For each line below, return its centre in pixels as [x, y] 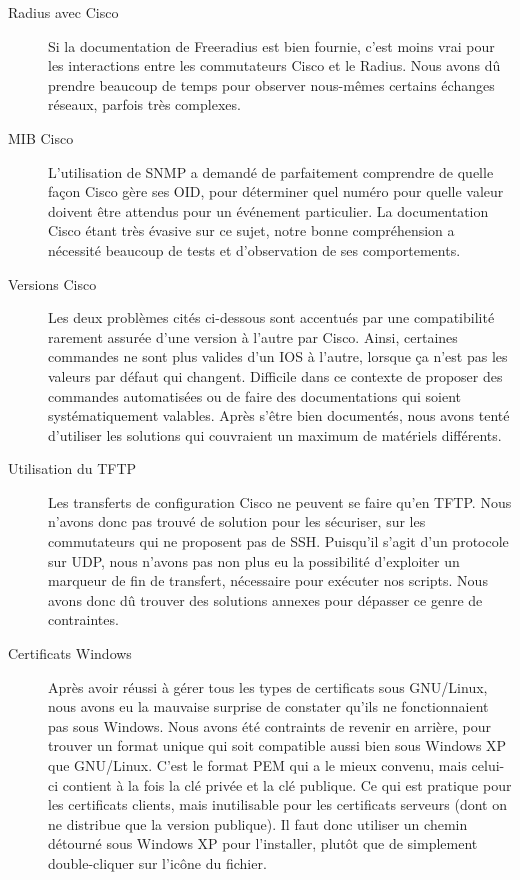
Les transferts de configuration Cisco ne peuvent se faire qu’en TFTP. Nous [280, 501]
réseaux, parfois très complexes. [144, 104]
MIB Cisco [41, 137]
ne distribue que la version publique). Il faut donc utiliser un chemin [258, 823]
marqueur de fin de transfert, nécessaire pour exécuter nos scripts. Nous [268, 580]
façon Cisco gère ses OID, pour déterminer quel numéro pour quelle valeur [276, 191]
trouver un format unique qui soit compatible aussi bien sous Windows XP [277, 745]
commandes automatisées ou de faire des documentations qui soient [255, 395]
